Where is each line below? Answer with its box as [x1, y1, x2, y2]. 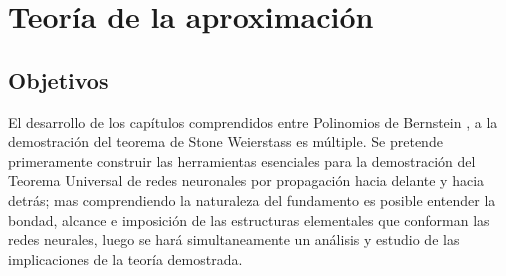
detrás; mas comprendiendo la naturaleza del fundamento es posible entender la [8, 189, 496, 210]
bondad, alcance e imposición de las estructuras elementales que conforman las [8, 209, 490, 230]
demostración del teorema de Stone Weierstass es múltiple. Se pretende [8, 131, 443, 152]
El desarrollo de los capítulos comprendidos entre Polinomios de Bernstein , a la [8, 111, 498, 132]
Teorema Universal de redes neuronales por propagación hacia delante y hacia [8, 170, 485, 191]
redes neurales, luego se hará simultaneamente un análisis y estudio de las [8, 229, 460, 250]
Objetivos [8, 64, 109, 95]
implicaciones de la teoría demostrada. [8, 248, 243, 269]
